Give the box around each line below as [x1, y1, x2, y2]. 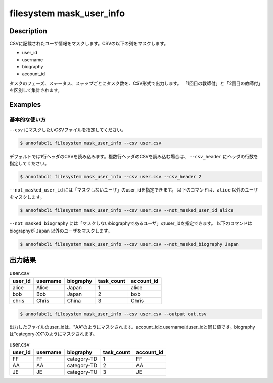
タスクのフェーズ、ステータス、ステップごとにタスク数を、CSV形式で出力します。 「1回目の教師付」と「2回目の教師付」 [9, 80, 260, 86]
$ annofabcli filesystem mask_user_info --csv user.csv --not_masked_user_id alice [20, 208, 234, 213]
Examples [9, 100, 41, 109]
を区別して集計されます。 [9, 87, 63, 93]
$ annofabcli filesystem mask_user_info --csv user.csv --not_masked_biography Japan [20, 241, 239, 247]
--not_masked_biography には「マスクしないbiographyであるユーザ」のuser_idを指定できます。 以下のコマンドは [9, 220, 252, 226]
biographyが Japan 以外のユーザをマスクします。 [9, 227, 112, 234]
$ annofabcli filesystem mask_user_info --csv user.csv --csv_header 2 [20, 174, 202, 179]
